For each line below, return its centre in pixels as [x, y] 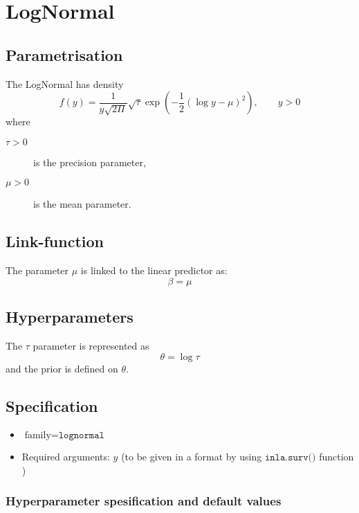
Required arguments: [66, 457]
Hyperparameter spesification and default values [144, 501]
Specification [52, 405]
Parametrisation [64, 54]
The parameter [37, 270]
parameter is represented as [91, 345]
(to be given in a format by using [192, 457]
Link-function [55, 241]
